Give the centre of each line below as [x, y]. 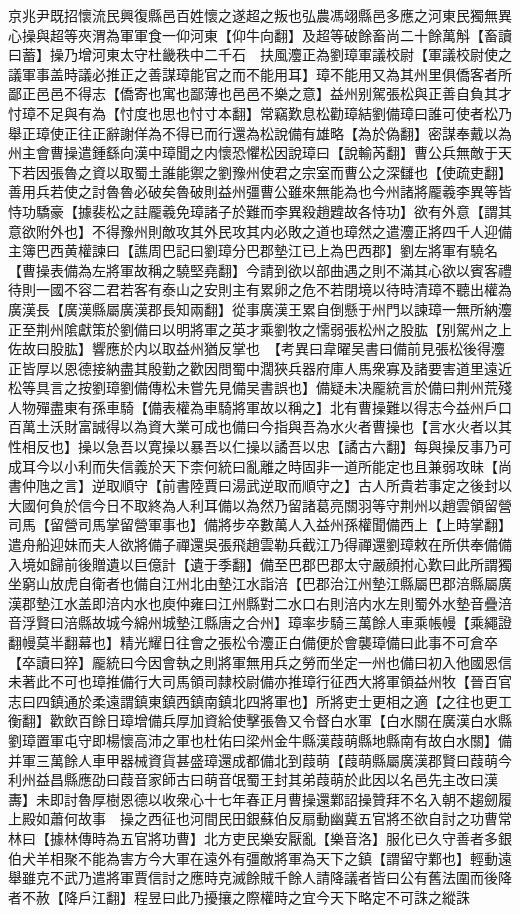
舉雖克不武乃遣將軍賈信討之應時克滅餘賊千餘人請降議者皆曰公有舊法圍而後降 [260, 877]
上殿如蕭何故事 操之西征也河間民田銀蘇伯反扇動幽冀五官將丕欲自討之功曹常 [260, 818]
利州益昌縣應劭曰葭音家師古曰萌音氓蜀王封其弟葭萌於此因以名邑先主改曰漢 [253, 779]
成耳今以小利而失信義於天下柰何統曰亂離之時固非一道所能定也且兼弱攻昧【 [253, 465]
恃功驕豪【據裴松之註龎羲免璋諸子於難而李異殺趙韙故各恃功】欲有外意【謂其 [260, 210]
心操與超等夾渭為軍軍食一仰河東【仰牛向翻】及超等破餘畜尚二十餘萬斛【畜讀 [260, 34]
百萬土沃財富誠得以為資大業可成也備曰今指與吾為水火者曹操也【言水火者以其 [260, 426]
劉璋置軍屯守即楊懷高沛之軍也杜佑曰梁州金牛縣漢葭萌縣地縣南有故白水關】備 [260, 739]
